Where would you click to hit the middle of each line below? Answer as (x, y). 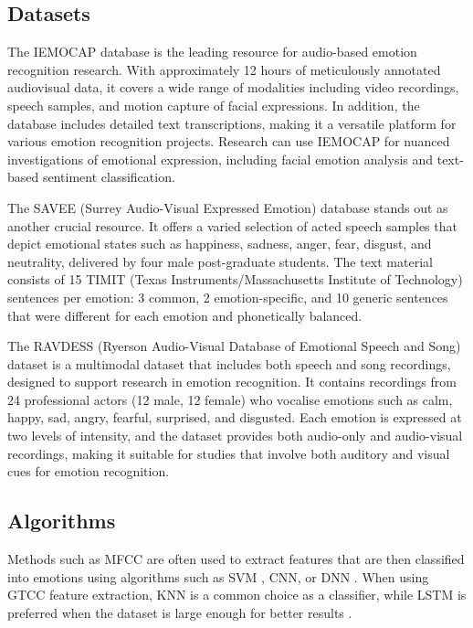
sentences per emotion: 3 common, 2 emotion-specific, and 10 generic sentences (228, 297)
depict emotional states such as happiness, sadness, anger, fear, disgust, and (220, 244)
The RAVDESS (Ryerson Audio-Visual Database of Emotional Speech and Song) (234, 346)
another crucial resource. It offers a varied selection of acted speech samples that (232, 225)
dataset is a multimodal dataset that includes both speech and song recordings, (229, 363)
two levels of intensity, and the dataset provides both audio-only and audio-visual (235, 436)
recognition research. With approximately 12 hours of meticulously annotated (224, 69)
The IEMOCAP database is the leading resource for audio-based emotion (212, 52)
